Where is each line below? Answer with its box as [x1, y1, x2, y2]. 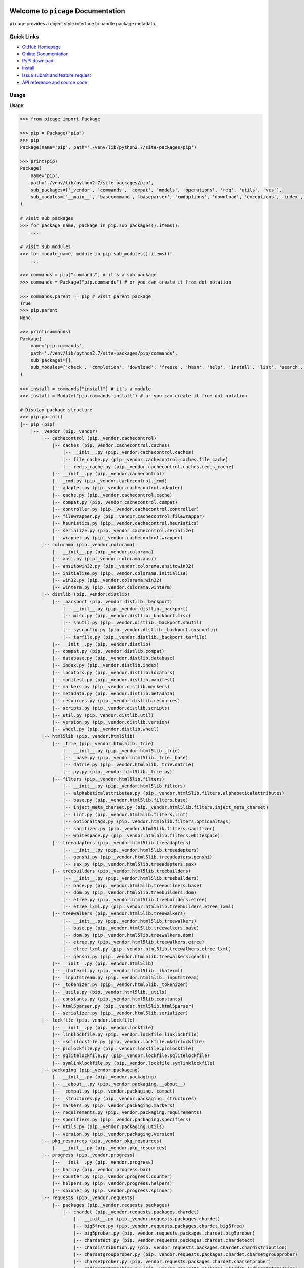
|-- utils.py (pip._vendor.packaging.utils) [52, 1124, 165, 1130]
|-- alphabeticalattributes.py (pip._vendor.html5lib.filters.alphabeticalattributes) [62, 790, 285, 796]
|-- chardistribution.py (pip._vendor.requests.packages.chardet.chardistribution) [73, 1244, 287, 1250]
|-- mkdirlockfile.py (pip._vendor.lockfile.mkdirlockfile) [52, 1039, 205, 1044]
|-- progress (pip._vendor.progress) [41, 1152, 135, 1158]
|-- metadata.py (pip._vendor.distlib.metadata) [52, 691, 175, 697]
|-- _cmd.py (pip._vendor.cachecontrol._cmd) [52, 478, 167, 484]
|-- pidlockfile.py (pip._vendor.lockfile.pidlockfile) [52, 1045, 194, 1051]
